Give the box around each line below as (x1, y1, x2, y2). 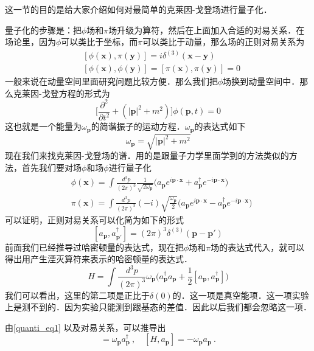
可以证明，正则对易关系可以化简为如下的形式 (5, 213, 184, 226)
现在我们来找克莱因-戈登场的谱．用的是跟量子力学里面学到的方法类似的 (5, 149, 289, 162)
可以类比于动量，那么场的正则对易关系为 (142, 35, 305, 48)
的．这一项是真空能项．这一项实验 (172, 288, 309, 301)
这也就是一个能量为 (5, 120, 82, 133)
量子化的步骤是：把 (5, 23, 82, 36)
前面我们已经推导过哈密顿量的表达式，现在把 (5, 240, 184, 253)
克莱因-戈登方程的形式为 (13, 86, 110, 99)
